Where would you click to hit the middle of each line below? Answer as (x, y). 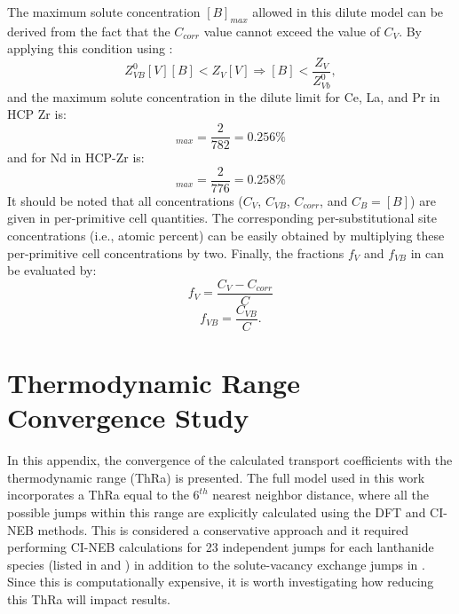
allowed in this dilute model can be (348, 12)
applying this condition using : (90, 48)
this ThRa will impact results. (89, 598)
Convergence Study (128, 417)
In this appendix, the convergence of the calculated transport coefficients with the (230, 460)
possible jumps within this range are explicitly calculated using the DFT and (217, 512)
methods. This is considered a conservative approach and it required (223, 529)
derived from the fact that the (89, 31)
